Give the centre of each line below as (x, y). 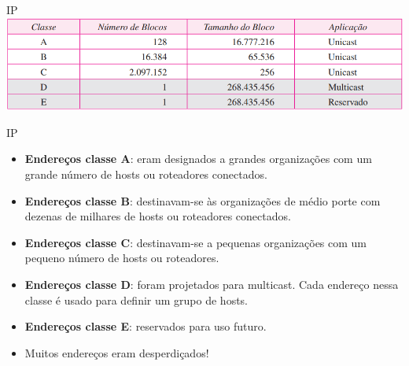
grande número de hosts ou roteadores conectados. (146, 174)
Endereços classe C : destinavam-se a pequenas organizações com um (196, 242)
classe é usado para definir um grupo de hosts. (136, 299)
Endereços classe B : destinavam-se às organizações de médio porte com (203, 200)
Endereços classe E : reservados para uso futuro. (146, 326)
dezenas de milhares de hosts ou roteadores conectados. (158, 216)
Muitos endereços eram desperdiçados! (117, 352)
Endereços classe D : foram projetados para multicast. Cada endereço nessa (212, 285)
